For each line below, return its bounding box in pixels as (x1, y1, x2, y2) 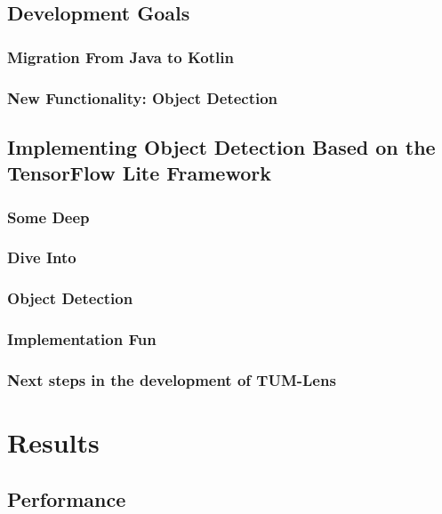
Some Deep (7, 205, 90, 228)
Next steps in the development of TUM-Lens (7, 368, 336, 390)
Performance (7, 485, 126, 512)
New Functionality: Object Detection (7, 86, 278, 108)
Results (7, 424, 100, 461)
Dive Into (7, 246, 76, 269)
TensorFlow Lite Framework (7, 159, 271, 187)
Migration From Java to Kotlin (7, 45, 234, 68)
